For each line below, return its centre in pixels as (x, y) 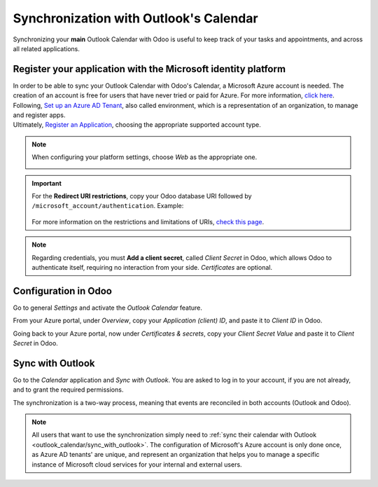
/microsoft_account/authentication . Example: (108, 206)
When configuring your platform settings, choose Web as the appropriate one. (145, 157)
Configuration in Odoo (62, 291)
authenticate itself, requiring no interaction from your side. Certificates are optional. (152, 267)
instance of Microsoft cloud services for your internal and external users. (137, 464)
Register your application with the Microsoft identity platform (149, 69)
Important (47, 183)
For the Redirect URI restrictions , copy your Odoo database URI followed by (142, 196)
